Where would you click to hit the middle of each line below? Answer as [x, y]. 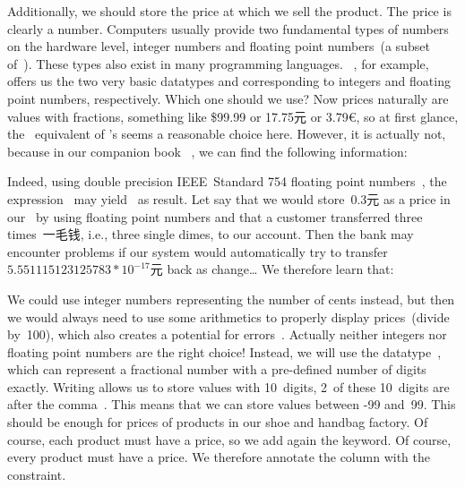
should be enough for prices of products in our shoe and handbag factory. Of [218, 422]
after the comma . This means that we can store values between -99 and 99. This [232, 404]
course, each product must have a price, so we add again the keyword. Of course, [229, 439]
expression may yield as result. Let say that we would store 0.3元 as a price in [229, 198]
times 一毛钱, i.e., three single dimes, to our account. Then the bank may [211, 234]
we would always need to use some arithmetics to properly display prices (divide [228, 316]
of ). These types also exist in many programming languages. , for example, [218, 63]
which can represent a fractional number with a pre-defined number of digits [217, 369]
